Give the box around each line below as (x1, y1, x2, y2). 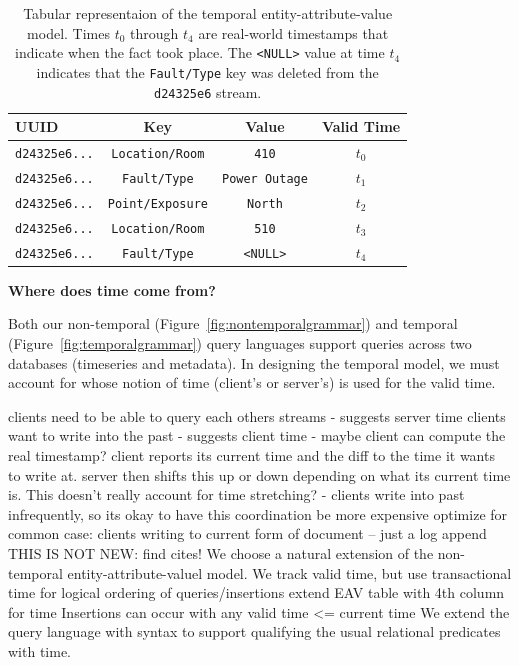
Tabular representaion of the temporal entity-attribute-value (23, 3, 393, 23)
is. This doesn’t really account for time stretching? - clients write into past (8, 484, 465, 505)
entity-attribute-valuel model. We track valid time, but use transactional (67, 562, 512, 583)
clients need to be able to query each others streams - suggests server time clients (8, 405, 506, 426)
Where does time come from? (8, 279, 216, 300)
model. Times (27, 22, 111, 43)
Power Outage (221, 171, 308, 186)
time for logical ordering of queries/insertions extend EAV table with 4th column (8, 582, 505, 603)
